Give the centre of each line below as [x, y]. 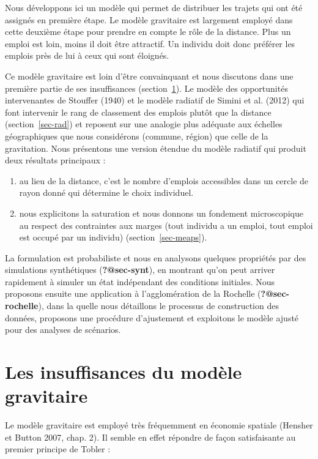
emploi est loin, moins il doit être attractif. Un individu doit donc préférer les [150, 43]
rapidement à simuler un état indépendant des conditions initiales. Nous [140, 281]
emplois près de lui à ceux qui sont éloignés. [87, 55]
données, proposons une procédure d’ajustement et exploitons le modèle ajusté [152, 317]
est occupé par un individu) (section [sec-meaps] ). [113, 237]
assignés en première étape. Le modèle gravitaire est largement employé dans [149, 19]
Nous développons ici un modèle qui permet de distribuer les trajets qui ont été [154, 7]
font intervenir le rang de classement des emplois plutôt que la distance [138, 112]
